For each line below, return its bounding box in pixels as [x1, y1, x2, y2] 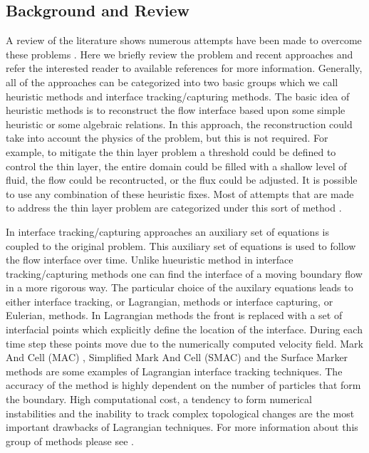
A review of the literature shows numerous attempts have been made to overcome [6, 33, 362, 48]
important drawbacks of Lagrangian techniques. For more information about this [6, 420, 358, 434]
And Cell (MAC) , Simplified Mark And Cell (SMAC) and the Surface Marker [6, 350, 348, 365]
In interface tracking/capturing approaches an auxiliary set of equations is [6, 224, 329, 239]
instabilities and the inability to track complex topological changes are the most [6, 405, 355, 420]
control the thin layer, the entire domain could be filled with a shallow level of [6, 158, 347, 173]
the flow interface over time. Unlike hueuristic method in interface [6, 252, 293, 267]
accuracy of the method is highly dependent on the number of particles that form [6, 377, 361, 392]
